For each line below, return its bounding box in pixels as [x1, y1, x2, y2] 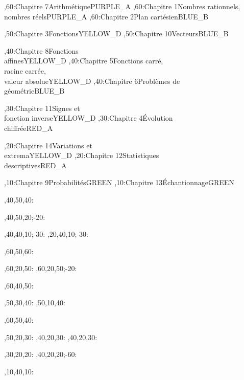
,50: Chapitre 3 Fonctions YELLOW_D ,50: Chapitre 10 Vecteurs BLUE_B [4, 28, 229, 39]
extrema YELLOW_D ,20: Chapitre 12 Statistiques [4, 150, 159, 161]
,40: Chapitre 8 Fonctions [4, 45, 79, 56]
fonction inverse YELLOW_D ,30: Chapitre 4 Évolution [4, 113, 173, 123]
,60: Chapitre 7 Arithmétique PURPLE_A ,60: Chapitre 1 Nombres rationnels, [4, 1, 240, 11]
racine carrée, [4, 65, 46, 76]
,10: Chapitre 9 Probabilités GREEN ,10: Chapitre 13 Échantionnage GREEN [4, 177, 234, 188]
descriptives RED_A [4, 160, 67, 170]
